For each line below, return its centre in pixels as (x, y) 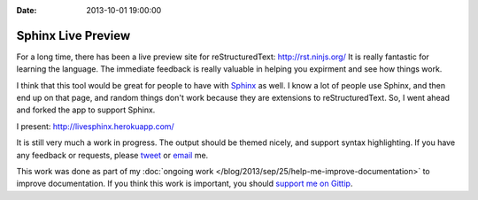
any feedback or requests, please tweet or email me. (112, 155)
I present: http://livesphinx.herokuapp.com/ (95, 126)
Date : (27, 10)
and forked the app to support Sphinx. (86, 110)
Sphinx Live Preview (73, 35)
